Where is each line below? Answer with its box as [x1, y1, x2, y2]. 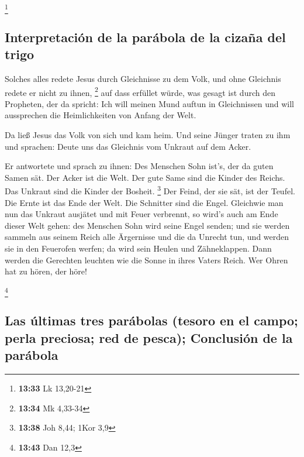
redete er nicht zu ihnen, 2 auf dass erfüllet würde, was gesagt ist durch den [5, 84, 275, 98]
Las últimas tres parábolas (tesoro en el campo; [5, 311, 298, 329]
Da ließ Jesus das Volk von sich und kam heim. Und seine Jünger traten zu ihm [5, 128, 291, 140]
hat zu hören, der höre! [5, 265, 87, 277]
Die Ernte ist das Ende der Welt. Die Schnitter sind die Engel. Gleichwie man [5, 196, 284, 208]
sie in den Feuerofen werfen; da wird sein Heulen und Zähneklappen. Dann [5, 242, 272, 254]
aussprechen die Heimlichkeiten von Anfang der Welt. [5, 109, 196, 121]
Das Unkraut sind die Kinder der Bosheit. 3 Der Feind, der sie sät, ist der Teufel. [5, 183, 295, 197]
